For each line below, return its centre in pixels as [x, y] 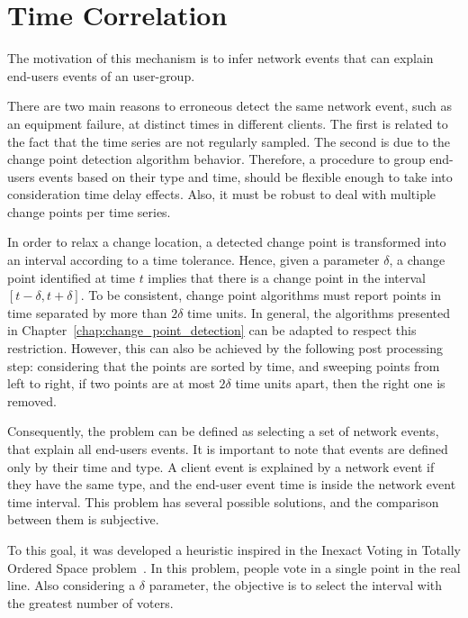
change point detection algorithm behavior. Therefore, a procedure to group [216, 159]
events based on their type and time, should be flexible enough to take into [246, 176]
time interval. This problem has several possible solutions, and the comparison [223, 501]
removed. [32, 400]
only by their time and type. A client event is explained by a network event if [221, 466]
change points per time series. [89, 211]
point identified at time [71, 277]
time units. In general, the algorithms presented [319, 312]
